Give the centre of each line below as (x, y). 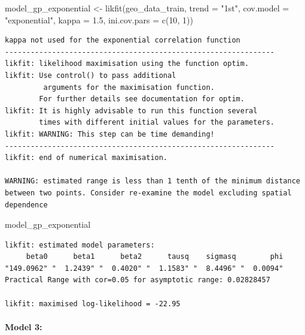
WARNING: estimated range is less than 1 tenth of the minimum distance (152, 181)
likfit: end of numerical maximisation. (86, 158)
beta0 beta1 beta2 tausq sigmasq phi (155, 257)
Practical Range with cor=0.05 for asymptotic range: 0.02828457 (138, 280)
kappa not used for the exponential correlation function (123, 40)
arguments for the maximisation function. (129, 87)
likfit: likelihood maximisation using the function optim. (127, 64)
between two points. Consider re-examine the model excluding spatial (148, 193)
